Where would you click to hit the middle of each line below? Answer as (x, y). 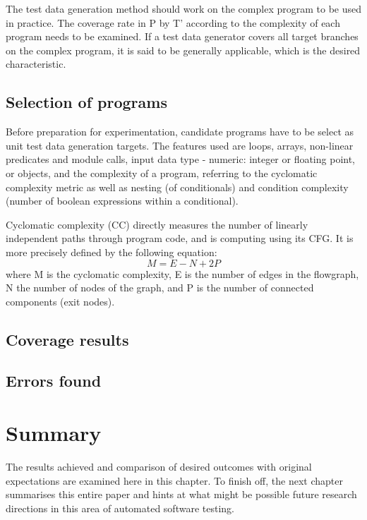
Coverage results (67, 339)
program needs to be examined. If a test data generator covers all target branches (182, 36)
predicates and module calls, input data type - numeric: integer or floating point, (181, 159)
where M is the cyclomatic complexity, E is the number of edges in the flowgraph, (182, 273)
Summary (54, 433)
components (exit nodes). (60, 301)
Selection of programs (86, 102)
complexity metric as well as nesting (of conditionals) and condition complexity (177, 187)
